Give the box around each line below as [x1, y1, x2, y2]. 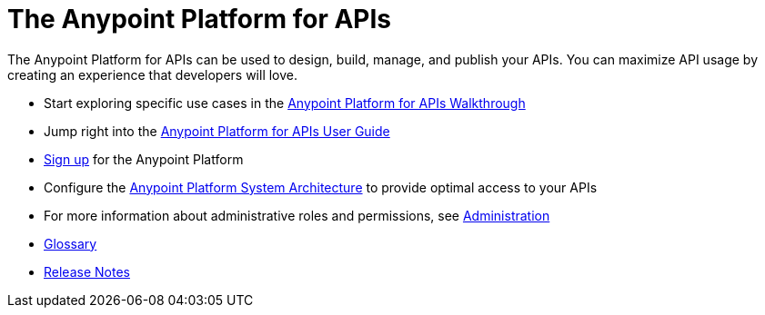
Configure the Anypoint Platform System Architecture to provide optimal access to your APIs [44, 179, 598, 195]
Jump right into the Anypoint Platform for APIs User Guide [44, 123, 390, 139]
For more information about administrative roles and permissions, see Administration [44, 207, 550, 223]
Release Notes [44, 263, 130, 280]
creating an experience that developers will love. [7, 66, 298, 83]
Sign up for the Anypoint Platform [44, 151, 244, 167]
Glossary [44, 235, 97, 251]
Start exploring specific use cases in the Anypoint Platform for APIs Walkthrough [44, 94, 526, 111]
